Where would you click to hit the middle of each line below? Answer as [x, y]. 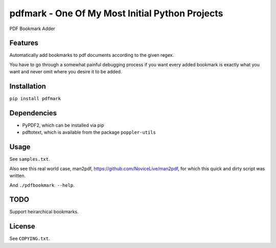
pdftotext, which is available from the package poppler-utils [89, 132]
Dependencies [33, 113]
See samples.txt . [30, 159]
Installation [28, 86]
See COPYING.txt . [30, 239]
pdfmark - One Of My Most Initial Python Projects [116, 13]
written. [17, 176]
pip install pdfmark [35, 99]
